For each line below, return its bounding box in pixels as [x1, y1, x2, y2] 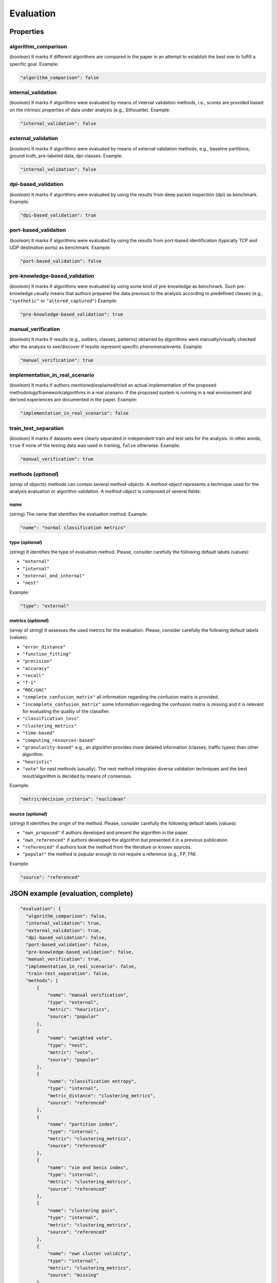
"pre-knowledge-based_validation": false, [26, 949, 134, 955]
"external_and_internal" [22, 573, 85, 578]
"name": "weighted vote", [47, 1035, 113, 1041]
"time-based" [22, 730, 55, 736]
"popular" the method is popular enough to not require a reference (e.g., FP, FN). [22, 851, 197, 857]
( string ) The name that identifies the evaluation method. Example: [9, 511, 148, 517]
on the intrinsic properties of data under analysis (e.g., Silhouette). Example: [9, 107, 170, 113]
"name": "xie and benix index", [47, 1164, 129, 1170]
